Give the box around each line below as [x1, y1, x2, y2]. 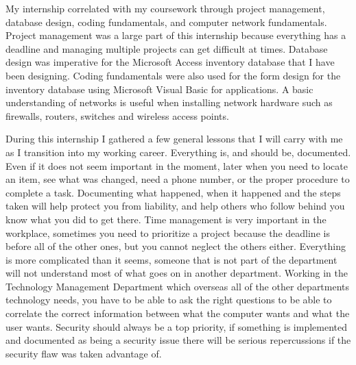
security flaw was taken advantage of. [5, 346, 162, 360]
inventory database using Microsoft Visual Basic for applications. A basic [5, 81, 313, 96]
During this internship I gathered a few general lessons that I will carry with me [5, 131, 343, 146]
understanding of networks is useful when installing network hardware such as [5, 95, 333, 110]
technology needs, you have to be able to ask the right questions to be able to [5, 292, 332, 307]
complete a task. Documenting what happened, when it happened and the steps [5, 185, 341, 199]
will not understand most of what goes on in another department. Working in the [5, 266, 348, 280]
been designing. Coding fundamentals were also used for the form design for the [5, 68, 341, 82]
